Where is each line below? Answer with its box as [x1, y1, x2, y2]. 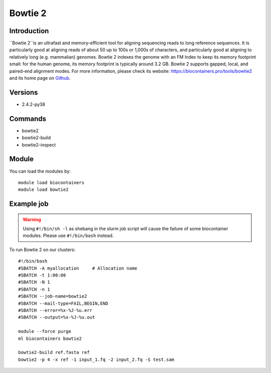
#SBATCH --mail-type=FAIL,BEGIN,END [18, 300, 108, 306]
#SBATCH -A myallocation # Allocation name [18, 265, 138, 271]
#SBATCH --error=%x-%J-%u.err [18, 308, 93, 313]
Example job [9, 200, 49, 208]
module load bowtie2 [18, 187, 69, 193]
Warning [23, 216, 41, 222]
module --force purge [18, 329, 71, 334]
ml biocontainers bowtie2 [18, 335, 82, 341]
